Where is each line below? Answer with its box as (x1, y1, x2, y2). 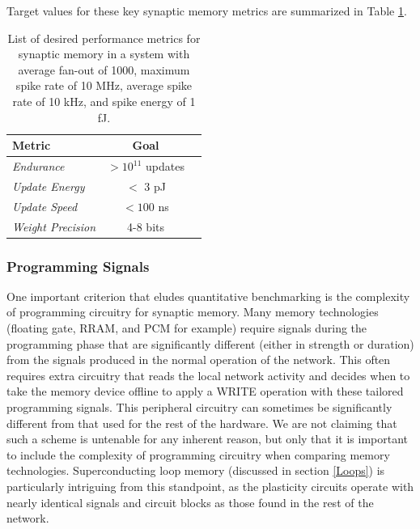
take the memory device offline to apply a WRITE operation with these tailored (6, 383, 404, 400)
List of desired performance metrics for (7, 29, 201, 46)
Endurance (12, 158, 65, 174)
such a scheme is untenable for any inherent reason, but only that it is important (6, 430, 408, 447)
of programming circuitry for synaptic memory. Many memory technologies (6, 303, 379, 320)
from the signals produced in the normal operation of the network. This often (6, 351, 391, 368)
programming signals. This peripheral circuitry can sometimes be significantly (6, 399, 392, 415)
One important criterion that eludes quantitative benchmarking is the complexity (6, 287, 410, 304)
